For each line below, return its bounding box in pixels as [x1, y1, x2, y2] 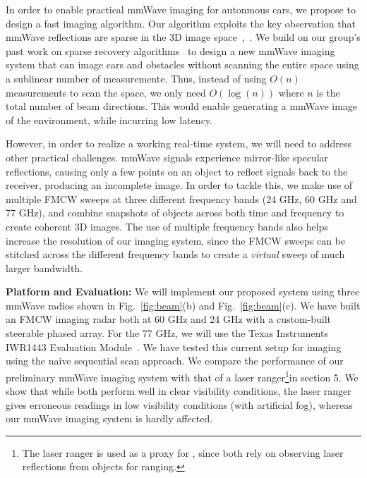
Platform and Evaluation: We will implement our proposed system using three [6, 284, 360, 299]
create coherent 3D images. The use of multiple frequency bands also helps [6, 219, 328, 233]
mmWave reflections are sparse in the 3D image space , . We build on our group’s [6, 30, 361, 44]
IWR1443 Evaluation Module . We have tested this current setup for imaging [6, 339, 342, 354]
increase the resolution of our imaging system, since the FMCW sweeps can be [6, 233, 346, 247]
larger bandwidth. [6, 260, 83, 275]
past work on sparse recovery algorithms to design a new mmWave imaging [6, 43, 335, 58]
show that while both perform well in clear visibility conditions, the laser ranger [6, 384, 351, 398]
